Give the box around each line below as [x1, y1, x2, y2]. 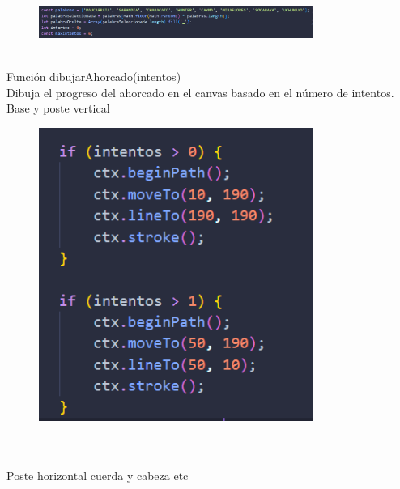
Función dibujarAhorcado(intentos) [6, 68, 181, 85]
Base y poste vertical [6, 100, 110, 117]
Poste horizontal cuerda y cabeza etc [6, 466, 189, 483]
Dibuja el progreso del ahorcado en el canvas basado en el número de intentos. [6, 83, 394, 100]
